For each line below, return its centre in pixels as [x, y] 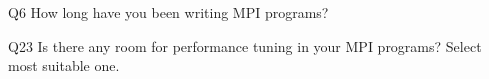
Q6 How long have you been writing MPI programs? [168, 12]
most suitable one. [64, 65]
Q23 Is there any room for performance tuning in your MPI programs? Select [245, 45]
